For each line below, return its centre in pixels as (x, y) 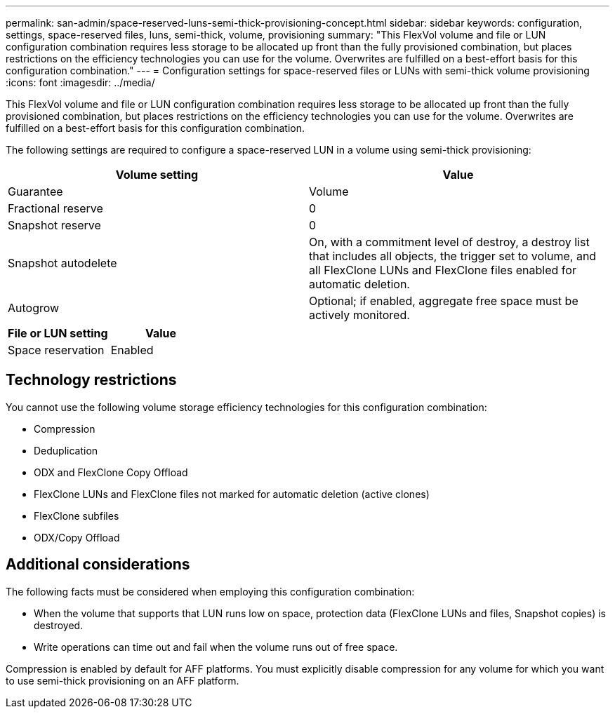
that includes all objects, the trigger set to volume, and (453, 256)
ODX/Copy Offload (77, 537)
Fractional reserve (55, 208)
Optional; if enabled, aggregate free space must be (444, 301)
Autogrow (34, 308)
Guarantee (35, 191)
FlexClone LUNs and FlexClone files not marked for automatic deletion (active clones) (232, 494)
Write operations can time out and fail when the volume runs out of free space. (216, 647)
